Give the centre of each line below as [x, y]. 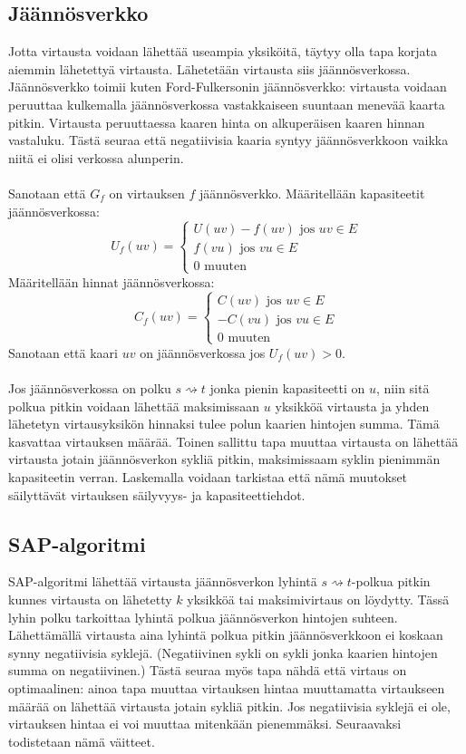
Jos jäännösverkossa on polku [90, 388]
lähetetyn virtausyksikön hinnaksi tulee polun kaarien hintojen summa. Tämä [224, 424]
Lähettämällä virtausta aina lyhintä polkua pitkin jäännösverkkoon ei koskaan [226, 635]
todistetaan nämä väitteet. [82, 741]
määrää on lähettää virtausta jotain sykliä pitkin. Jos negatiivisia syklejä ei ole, [229, 706]
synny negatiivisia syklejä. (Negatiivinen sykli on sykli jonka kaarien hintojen [223, 652]
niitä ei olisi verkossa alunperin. [96, 157]
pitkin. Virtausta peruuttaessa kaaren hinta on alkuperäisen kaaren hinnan [217, 122]
